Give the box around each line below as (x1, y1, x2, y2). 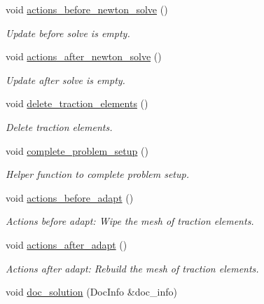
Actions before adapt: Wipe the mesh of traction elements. (6, 214, 254, 228)
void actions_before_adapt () (6, 190, 134, 205)
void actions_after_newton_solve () (6, 49, 162, 64)
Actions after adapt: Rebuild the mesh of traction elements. (6, 261, 259, 275)
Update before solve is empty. (6, 25, 130, 40)
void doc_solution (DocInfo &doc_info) (6, 284, 177, 299)
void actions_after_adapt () (6, 237, 127, 251)
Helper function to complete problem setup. (6, 167, 189, 181)
